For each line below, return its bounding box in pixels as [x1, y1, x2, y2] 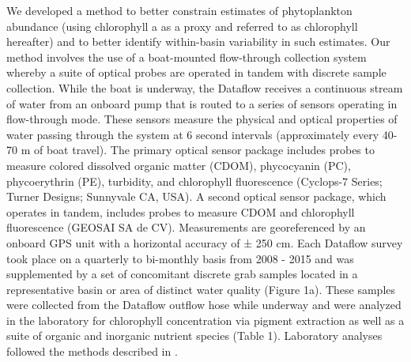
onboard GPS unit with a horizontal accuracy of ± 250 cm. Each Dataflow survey [6, 234, 403, 251]
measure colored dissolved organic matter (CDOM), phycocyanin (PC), [6, 156, 351, 173]
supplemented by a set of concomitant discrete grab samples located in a [6, 266, 358, 282]
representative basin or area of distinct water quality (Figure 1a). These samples [6, 281, 396, 297]
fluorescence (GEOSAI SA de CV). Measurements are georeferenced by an [6, 219, 366, 236]
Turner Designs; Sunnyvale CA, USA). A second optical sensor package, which [6, 188, 386, 205]
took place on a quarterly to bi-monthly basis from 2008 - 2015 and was [6, 250, 354, 266]
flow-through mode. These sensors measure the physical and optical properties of [6, 111, 398, 127]
